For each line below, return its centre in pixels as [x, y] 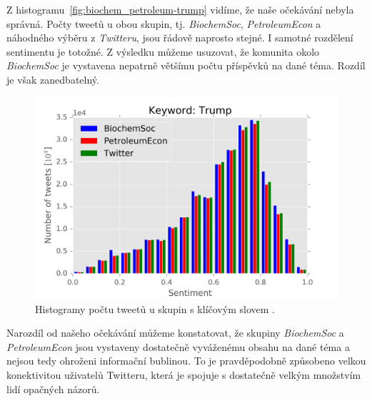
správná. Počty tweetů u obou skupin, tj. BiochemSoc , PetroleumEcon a [164, 23]
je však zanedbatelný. [53, 79]
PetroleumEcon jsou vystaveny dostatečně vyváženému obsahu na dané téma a [178, 346]
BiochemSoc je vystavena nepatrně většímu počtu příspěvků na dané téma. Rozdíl [186, 65]
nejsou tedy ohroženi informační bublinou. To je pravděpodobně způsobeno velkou [186, 361]
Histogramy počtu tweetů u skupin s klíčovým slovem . [155, 308]
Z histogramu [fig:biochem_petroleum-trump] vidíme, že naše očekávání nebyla [180, 9]
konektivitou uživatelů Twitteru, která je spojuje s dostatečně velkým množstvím [184, 374]
